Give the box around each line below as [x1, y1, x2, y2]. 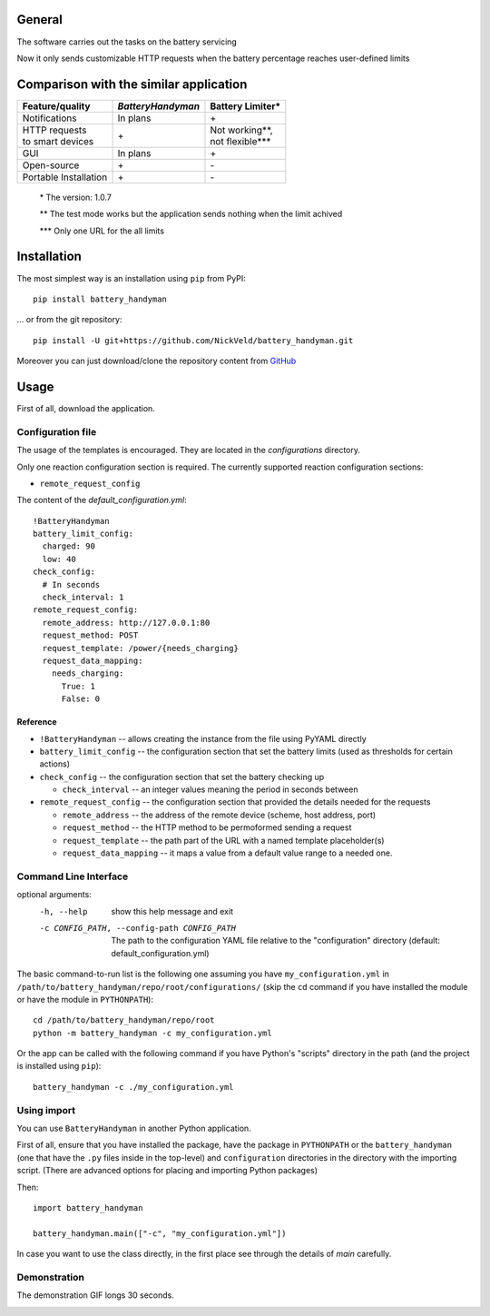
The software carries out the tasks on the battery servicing [16, 36, 238, 47]
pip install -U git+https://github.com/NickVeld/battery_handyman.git [33, 335, 354, 345]
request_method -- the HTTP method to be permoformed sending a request [62, 822, 352, 833]
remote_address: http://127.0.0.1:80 [42, 618, 211, 628]
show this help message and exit [111, 905, 233, 916]
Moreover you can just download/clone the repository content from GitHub [16, 355, 297, 367]
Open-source [22, 159, 80, 172]
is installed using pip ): [16, 1061, 102, 1072]
